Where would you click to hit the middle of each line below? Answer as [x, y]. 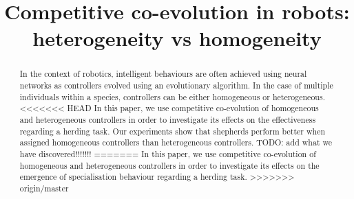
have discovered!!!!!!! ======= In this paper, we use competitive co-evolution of [168, 153]
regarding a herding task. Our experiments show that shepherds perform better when [173, 131]
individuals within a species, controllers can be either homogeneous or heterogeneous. [172, 96]
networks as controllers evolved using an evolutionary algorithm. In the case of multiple [176, 85]
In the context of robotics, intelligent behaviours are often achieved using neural [163, 74]
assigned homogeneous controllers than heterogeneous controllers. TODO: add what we [176, 142]
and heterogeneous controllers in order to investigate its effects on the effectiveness [168, 119]
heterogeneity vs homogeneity [177, 38]
